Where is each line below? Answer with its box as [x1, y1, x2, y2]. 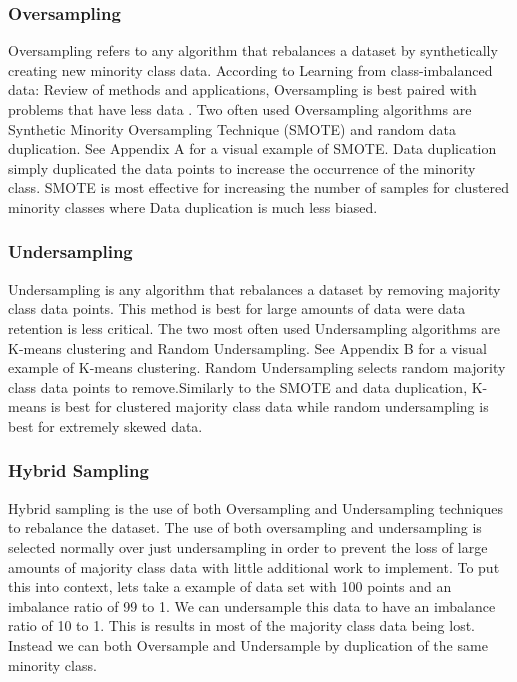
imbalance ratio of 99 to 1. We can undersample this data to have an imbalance [8, 595, 496, 616]
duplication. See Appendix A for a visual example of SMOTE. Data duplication [8, 138, 497, 159]
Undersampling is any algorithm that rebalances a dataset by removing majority [8, 278, 501, 299]
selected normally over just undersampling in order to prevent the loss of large [8, 536, 488, 557]
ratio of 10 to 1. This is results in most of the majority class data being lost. [8, 615, 475, 636]
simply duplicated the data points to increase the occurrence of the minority [8, 157, 476, 178]
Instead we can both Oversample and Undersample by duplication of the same [8, 634, 488, 655]
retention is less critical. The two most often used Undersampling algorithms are [8, 317, 500, 338]
